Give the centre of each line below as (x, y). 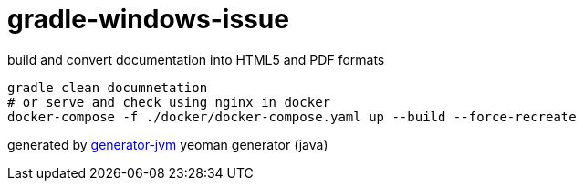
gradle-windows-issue (148, 19)
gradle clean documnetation (108, 87)
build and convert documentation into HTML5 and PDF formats (196, 59)
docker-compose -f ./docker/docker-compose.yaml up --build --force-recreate (292, 116)
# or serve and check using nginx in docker (169, 102)
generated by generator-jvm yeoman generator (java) (168, 144)
